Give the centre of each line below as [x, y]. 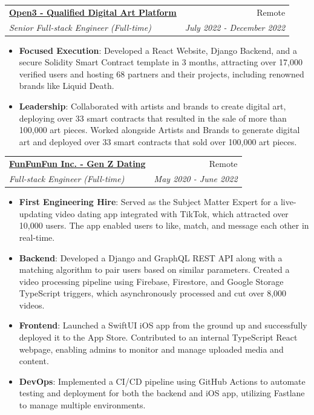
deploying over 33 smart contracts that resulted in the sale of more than [153, 118]
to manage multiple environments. [82, 405]
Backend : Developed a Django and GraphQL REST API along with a [151, 257]
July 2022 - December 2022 [235, 27]
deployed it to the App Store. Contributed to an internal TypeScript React [158, 337]
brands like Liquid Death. [67, 86]
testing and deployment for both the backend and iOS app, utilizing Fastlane [162, 393]
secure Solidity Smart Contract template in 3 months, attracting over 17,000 [161, 62]
